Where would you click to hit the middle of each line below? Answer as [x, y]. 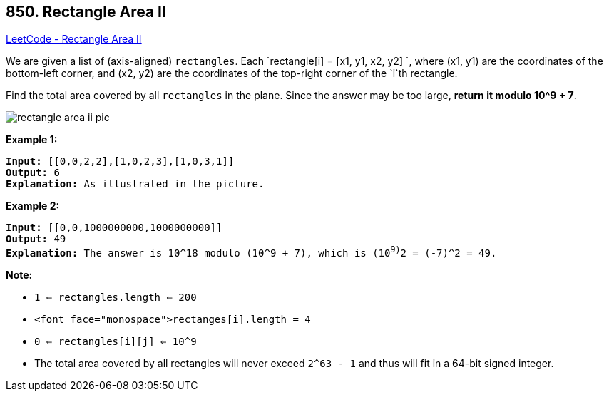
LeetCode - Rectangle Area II [74, 39]
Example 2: [33, 206]
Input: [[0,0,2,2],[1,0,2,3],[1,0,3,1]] [120, 161]
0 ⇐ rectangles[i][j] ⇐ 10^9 [116, 342]
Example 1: [32, 140]
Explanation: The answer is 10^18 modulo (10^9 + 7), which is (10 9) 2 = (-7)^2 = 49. [251, 252]
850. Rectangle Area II [86, 12]
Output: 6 [33, 173]
